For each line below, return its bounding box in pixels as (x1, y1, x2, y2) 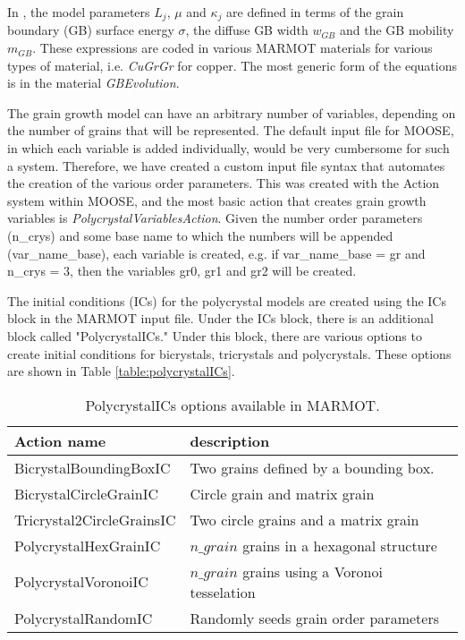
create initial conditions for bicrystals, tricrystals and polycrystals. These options (7, 344, 452, 363)
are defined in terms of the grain (226, 3, 404, 21)
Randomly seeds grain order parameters (190, 607, 439, 628)
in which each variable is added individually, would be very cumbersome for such (7, 139, 450, 158)
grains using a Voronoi (242, 560, 383, 582)
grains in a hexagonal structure (242, 534, 437, 556)
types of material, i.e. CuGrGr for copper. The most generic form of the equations (7, 55, 457, 74)
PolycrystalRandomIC (14, 607, 153, 628)
